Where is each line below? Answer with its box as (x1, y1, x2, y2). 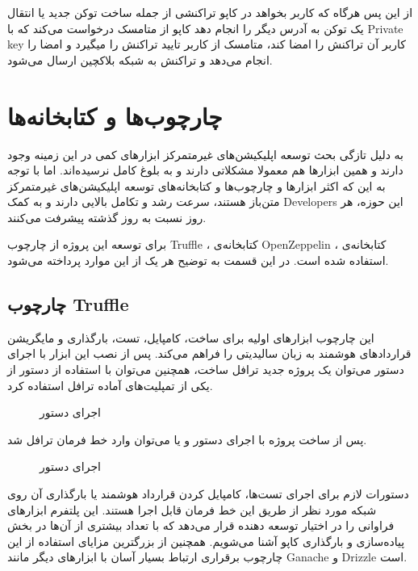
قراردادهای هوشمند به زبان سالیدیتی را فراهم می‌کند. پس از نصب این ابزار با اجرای (7, 345, 412, 362)
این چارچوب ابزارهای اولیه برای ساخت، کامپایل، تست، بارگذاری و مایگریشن (7, 329, 374, 346)
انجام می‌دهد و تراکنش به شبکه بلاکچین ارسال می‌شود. (7, 51, 273, 68)
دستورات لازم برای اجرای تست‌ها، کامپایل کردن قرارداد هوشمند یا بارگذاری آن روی (7, 485, 409, 502)
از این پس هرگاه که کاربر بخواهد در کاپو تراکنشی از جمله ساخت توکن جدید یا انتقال (7, 4, 413, 20)
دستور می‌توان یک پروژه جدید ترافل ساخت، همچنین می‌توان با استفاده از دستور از (7, 361, 404, 378)
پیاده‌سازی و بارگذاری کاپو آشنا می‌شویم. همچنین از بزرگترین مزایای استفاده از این (7, 532, 405, 549)
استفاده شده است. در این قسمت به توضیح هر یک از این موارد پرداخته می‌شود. (7, 252, 389, 269)
